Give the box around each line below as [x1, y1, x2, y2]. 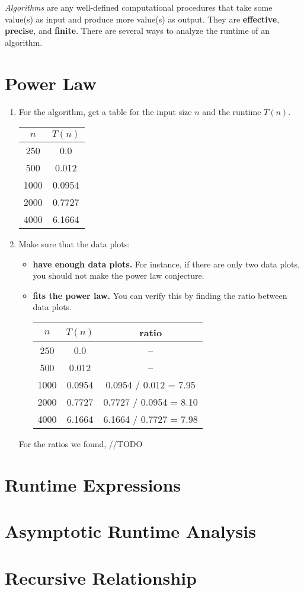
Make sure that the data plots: [18, 238, 130, 250]
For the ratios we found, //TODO [18, 438, 143, 450]
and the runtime [202, 105, 261, 117]
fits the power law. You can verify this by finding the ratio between [33, 289, 287, 301]
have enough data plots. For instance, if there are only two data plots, [33, 257, 300, 270]
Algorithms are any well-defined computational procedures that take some [5, 1, 273, 13]
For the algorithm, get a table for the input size [18, 105, 192, 117]
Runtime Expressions [5, 472, 181, 496]
